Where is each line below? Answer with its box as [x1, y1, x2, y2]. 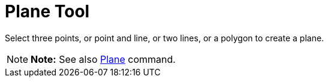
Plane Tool [5, 1, 90, 22]
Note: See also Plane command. [31, 53, 176, 65]
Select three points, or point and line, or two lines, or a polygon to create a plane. [5, 32, 324, 43]
